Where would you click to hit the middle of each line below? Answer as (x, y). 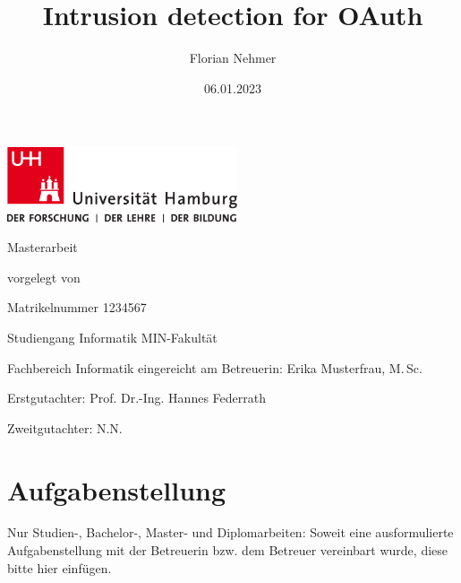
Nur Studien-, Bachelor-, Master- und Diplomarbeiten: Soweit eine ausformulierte (230, 532)
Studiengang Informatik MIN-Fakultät (112, 337)
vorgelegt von (44, 277)
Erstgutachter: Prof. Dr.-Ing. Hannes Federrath (137, 398)
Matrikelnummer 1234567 (77, 307)
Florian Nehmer (233, 58)
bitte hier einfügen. (60, 567)
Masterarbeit (43, 247)
